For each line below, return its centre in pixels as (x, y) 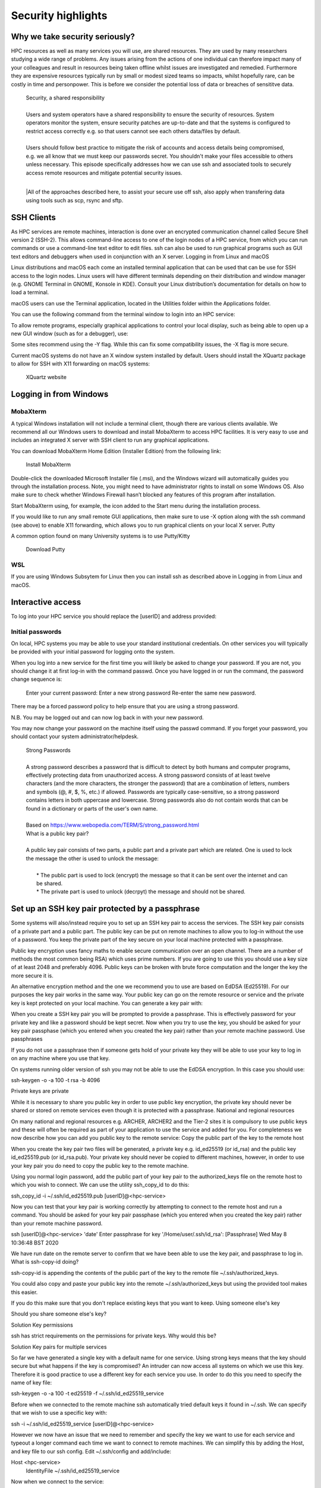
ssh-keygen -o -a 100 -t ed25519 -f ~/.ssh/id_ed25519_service (88, 1393)
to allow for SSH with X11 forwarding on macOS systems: (81, 364)
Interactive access (46, 602)
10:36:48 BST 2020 (35, 1242)
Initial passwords (36, 632)
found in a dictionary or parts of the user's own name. (92, 808)
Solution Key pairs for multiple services (59, 1347)
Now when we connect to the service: (57, 1481)
